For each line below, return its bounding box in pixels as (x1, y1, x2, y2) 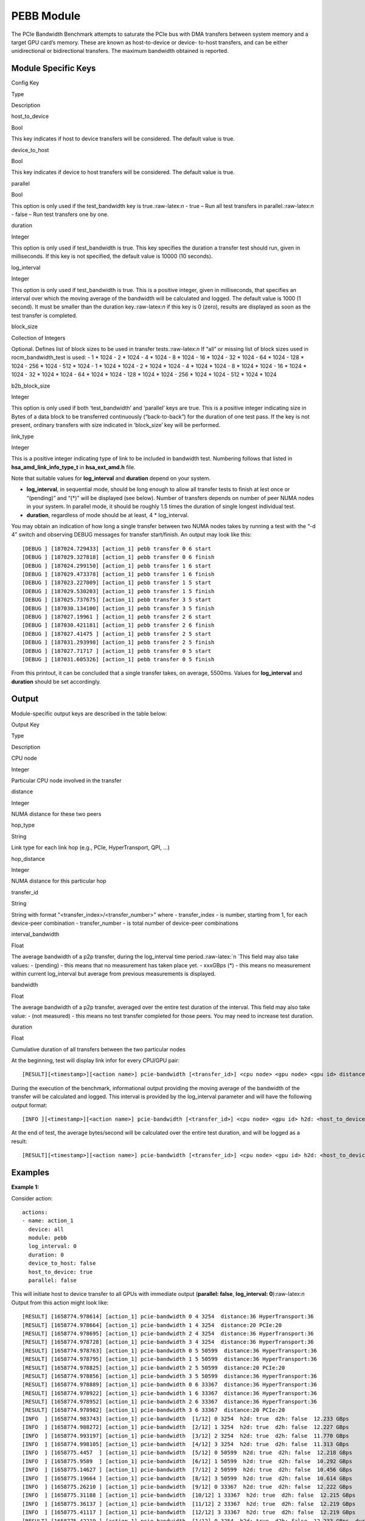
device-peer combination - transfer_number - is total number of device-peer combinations (11, 919, 238, 927)
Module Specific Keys (11, 63, 96, 74)
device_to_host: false (28, 1260, 96, 1267)
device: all (28, 1226, 64, 1233)
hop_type (11, 821, 35, 829)
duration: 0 (28, 1251, 64, 1258)
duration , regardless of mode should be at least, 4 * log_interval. (26, 511, 189, 518)
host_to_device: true (28, 1269, 93, 1275)
